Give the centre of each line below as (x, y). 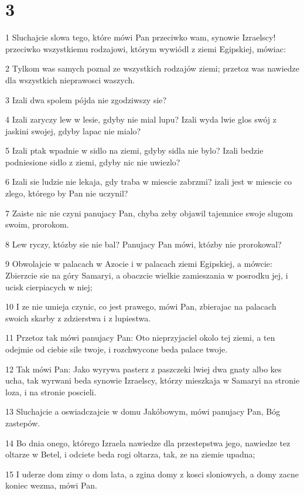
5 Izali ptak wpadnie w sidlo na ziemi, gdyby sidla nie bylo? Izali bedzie (134, 150)
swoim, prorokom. (37, 224)
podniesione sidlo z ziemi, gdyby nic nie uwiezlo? (93, 162)
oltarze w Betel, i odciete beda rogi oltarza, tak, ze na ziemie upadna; (130, 454)
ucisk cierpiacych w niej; (49, 287)
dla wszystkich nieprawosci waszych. (70, 79)
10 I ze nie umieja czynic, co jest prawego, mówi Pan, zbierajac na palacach (141, 306)
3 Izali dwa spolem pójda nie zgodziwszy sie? (86, 99)
